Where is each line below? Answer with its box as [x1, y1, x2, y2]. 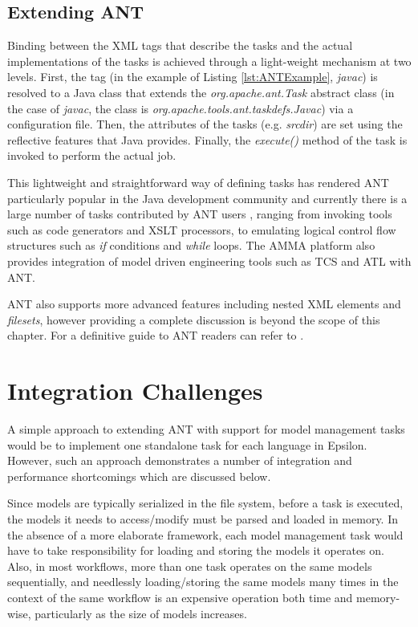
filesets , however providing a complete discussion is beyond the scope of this [7, 311, 380, 328]
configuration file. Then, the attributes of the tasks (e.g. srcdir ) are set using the [7, 116, 403, 132]
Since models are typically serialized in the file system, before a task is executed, [7, 495, 404, 511]
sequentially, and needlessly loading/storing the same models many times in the [7, 573, 399, 590]
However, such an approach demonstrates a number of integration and [7, 452, 352, 469]
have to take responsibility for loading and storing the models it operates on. [7, 542, 384, 559]
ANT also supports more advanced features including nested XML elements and [7, 295, 401, 312]
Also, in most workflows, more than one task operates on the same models [7, 557, 372, 574]
